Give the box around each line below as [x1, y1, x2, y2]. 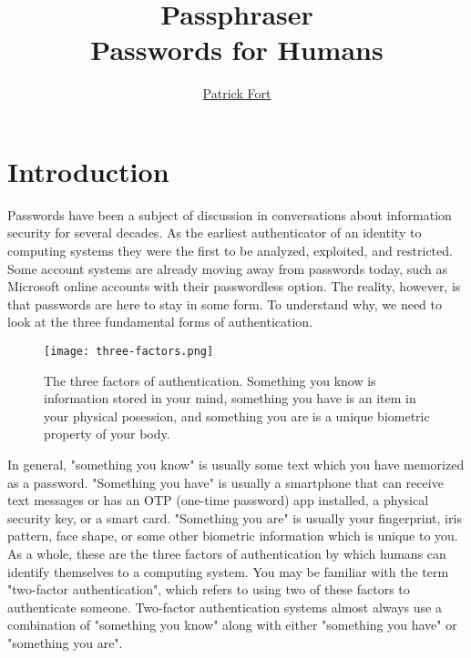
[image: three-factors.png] [44, 345, 214, 358]
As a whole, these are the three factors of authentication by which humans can [7, 544, 446, 562]
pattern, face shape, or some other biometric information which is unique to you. [7, 526, 458, 545]
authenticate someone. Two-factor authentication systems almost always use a [7, 597, 442, 616]
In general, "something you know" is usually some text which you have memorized [7, 455, 465, 474]
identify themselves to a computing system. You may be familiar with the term [7, 562, 449, 581]
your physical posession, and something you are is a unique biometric [44, 406, 430, 425]
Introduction [7, 152, 169, 189]
